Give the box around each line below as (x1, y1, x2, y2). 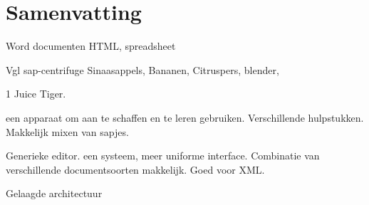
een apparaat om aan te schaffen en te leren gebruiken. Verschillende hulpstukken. (6, 110, 364, 125)
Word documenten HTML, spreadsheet (6, 38, 176, 53)
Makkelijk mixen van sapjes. (6, 124, 129, 139)
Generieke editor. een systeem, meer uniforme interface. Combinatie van (6, 148, 320, 163)
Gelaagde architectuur (6, 186, 103, 201)
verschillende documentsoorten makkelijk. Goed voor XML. (6, 162, 265, 177)
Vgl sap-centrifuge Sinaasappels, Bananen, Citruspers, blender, (6, 62, 279, 77)
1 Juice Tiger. (6, 86, 66, 101)
